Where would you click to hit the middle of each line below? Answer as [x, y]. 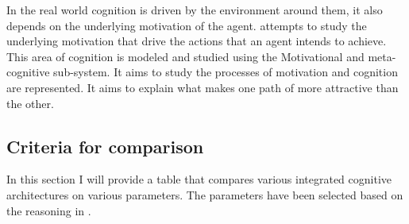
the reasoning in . [49, 210]
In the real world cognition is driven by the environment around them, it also [195, 10]
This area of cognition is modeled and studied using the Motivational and [185, 56]
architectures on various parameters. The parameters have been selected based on [205, 194]
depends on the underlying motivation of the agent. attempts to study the [187, 25]
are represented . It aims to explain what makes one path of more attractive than [203, 87]
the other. [30, 103]
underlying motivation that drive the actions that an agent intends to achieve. [197, 41]
